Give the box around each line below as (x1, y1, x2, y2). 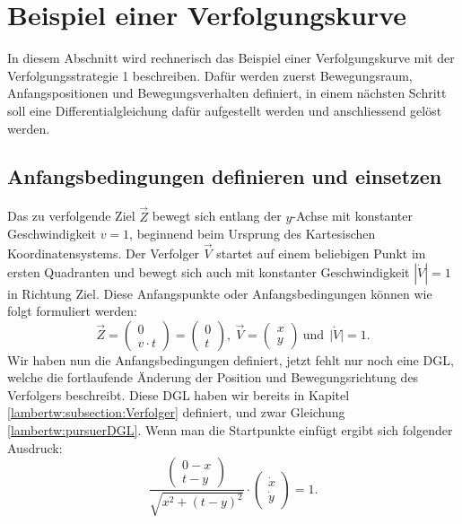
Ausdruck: (7, 438, 63, 457)
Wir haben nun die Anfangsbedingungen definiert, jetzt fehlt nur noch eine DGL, (7, 350, 454, 369)
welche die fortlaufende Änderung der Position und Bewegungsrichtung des (7, 368, 419, 387)
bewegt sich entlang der (152, 206, 282, 225)
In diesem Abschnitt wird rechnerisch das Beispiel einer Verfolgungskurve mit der (7, 48, 455, 67)
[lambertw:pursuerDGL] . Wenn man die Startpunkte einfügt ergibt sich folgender (7, 421, 453, 440)
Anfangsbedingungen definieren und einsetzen (7, 162, 442, 190)
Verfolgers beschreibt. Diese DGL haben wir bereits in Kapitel (7, 385, 350, 404)
